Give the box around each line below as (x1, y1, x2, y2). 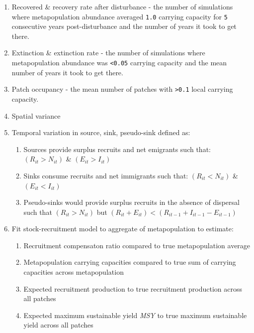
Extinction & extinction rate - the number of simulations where (11, 47, 205, 58)
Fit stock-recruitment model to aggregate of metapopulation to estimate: (11, 223, 234, 234)
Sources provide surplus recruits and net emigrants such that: (23, 144, 211, 154)
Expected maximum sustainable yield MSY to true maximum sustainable (23, 310, 247, 320)
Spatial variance (11, 110, 61, 121)
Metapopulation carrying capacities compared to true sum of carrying (23, 257, 236, 267)
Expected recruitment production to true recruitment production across (23, 283, 242, 294)
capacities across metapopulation (23, 267, 124, 277)
